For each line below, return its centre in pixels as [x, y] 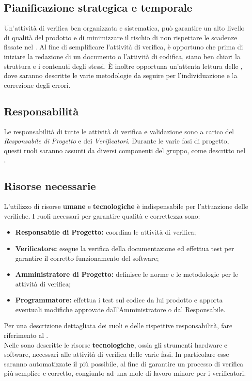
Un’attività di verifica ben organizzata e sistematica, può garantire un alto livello [124, 28]
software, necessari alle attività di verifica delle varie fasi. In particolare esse [117, 354]
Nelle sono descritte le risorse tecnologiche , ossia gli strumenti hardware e [116, 344]
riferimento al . [26, 335]
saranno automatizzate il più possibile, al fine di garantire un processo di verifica [124, 363]
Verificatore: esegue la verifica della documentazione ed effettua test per [125, 248]
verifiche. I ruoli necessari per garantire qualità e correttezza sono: [102, 215]
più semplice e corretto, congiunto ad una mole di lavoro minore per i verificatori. [125, 373]
